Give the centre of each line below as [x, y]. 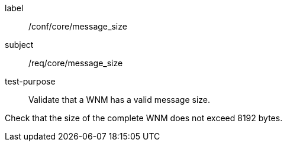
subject [19, 45]
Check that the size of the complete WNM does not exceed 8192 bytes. [144, 118]
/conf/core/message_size [78, 26]
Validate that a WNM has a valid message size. [120, 100]
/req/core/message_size [76, 63]
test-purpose [30, 81]
